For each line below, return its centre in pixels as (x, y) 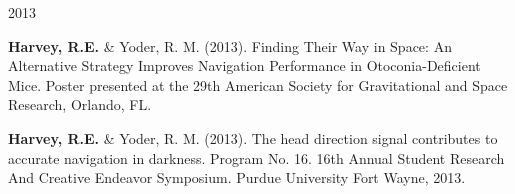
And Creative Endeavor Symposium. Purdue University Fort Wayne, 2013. (237, 177)
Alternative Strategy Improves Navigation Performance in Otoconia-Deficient (244, 65)
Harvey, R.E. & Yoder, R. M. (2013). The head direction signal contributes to (253, 137)
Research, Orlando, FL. (80, 104)
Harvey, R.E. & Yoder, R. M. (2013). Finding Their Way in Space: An (230, 45)
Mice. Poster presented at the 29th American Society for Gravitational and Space (258, 84)
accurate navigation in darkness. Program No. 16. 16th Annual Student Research (256, 157)
